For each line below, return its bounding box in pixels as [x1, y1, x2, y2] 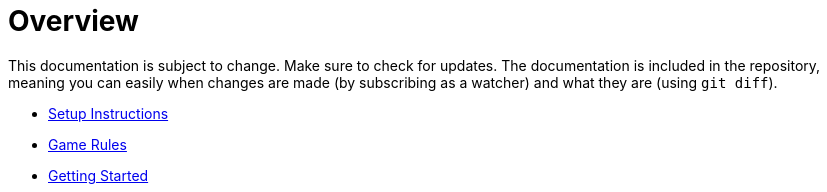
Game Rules [48, 135, 127, 153]
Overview [8, 4, 139, 38]
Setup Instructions [48, 104, 169, 122]
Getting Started [48, 166, 149, 184]
